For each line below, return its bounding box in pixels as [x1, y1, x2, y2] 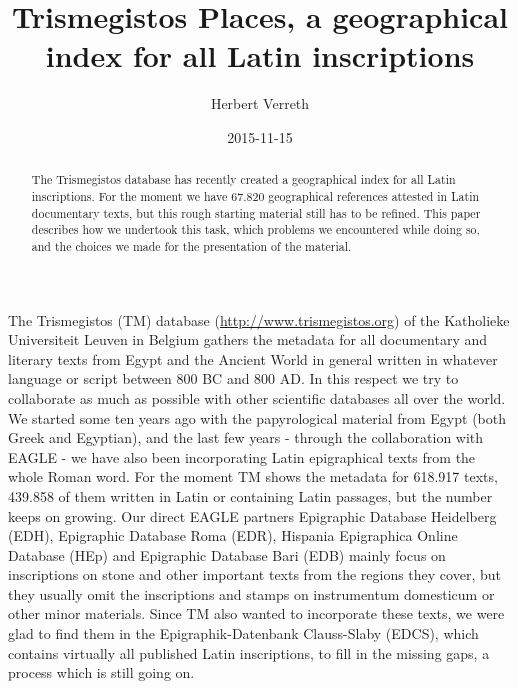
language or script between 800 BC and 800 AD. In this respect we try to [8, 368, 459, 389]
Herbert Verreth [210, 93, 310, 114]
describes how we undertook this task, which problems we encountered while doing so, [31, 221, 480, 238]
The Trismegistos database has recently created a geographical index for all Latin [31, 171, 456, 188]
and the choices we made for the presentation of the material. [31, 237, 352, 254]
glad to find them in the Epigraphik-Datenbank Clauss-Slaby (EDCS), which [8, 623, 479, 644]
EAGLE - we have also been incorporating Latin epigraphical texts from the [8, 446, 476, 467]
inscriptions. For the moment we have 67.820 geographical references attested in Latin [31, 187, 480, 204]
